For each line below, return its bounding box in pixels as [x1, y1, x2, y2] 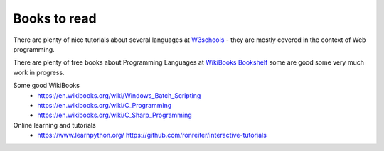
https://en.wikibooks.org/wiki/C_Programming [37, 101, 172, 109]
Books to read [13, 11, 97, 26]
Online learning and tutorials [13, 121, 96, 129]
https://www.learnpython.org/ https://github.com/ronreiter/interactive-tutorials [37, 131, 267, 140]
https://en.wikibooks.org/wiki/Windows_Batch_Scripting [37, 91, 201, 99]
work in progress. [13, 68, 65, 77]
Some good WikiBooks [13, 82, 80, 90]
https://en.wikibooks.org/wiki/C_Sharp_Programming [37, 111, 192, 120]
